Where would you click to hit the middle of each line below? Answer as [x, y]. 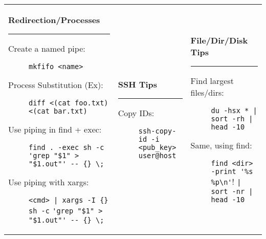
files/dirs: [207, 92]
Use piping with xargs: [49, 182]
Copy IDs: [136, 113]
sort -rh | [232, 119]
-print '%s [232, 171]
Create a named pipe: [47, 48]
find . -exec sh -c [66, 147]
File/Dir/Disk [219, 40]
